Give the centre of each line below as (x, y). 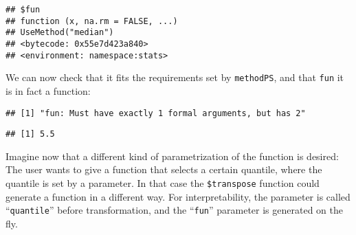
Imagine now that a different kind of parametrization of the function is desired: (172, 156)
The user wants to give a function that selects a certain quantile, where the (164, 169)
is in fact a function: (48, 90)
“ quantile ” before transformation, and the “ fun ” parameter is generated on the (174, 210)
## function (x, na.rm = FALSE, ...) (92, 21)
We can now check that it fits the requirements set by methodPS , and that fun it (175, 77)
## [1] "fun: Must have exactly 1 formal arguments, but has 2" (156, 113)
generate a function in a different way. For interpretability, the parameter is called (178, 196)
